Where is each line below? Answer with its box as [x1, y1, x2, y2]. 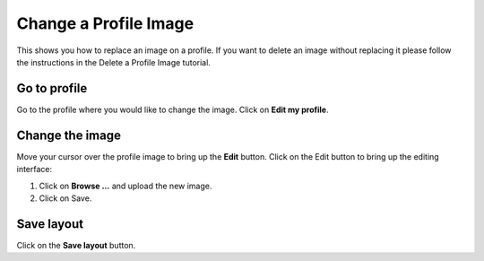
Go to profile [16, 81, 88, 96]
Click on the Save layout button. [16, 239, 136, 250]
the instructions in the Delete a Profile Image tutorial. [16, 57, 211, 67]
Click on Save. [39, 193, 92, 204]
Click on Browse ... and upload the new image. [39, 180, 212, 191]
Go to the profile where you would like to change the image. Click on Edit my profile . [16, 104, 329, 115]
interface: [16, 164, 53, 175]
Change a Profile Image [16, 13, 194, 33]
